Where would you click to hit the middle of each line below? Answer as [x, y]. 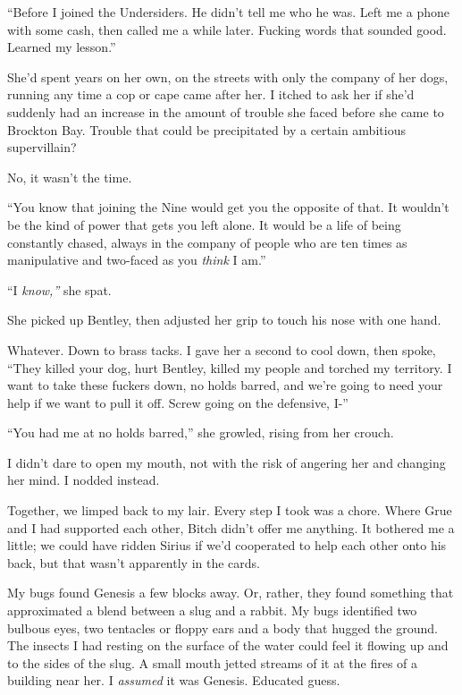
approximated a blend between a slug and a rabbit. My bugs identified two [212, 610]
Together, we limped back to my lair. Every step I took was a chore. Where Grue [230, 510]
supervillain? [42, 147]
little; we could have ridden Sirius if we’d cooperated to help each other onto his [227, 545]
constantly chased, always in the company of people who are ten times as [207, 242]
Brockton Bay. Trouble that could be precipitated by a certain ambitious [206, 129]
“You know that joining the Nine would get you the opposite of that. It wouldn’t [228, 207]
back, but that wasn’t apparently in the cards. [134, 562]
